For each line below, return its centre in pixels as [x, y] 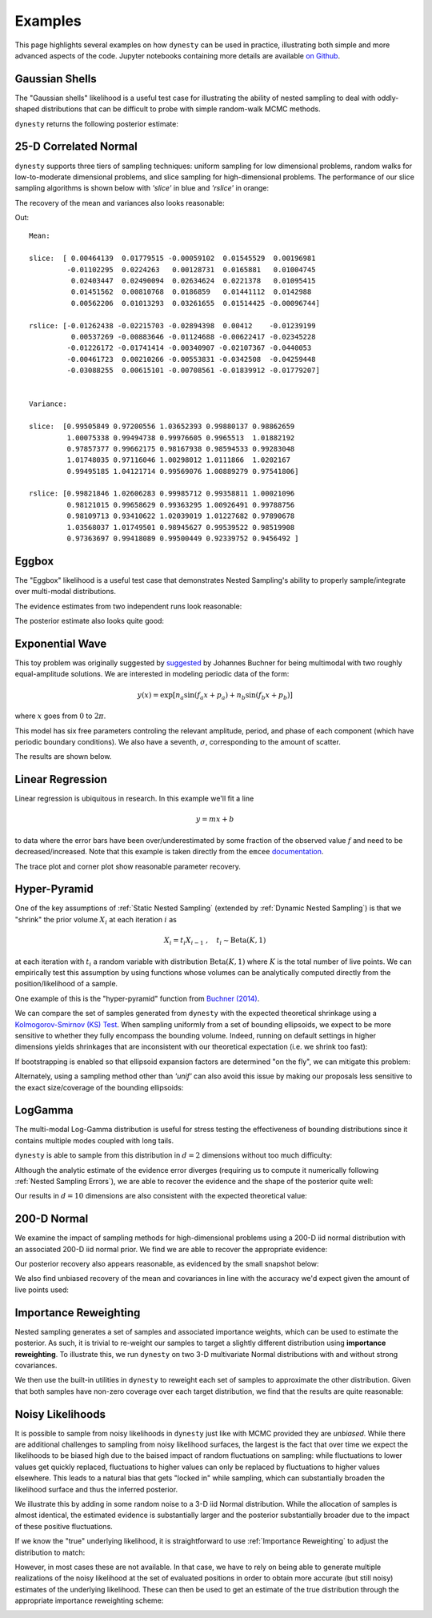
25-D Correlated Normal [76, 147]
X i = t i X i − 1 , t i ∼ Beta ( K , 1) [215, 941]
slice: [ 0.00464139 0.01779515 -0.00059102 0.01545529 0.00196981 [172, 259]
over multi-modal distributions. [65, 592]
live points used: [42, 1290]
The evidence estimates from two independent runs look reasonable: [128, 606]
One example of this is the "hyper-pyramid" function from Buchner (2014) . [137, 998]
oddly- [388, 98]
